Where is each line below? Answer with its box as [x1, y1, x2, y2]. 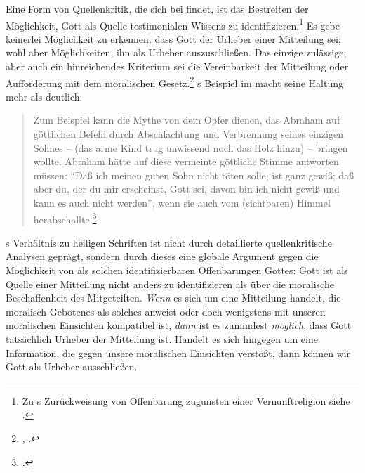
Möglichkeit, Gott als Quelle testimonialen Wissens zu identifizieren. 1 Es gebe [6, 15, 340, 32]
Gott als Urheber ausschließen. [6, 359, 138, 374]
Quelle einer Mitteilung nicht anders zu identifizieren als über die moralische [6, 276, 334, 291]
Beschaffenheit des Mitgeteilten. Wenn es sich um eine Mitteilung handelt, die [6, 290, 341, 305]
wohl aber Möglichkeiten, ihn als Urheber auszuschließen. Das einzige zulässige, [6, 45, 347, 60]
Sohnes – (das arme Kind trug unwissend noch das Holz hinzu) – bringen [33, 140, 348, 155]
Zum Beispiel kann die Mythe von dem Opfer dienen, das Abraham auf [33, 112, 340, 127]
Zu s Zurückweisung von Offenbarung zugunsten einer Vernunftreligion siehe [22, 393, 350, 408]
